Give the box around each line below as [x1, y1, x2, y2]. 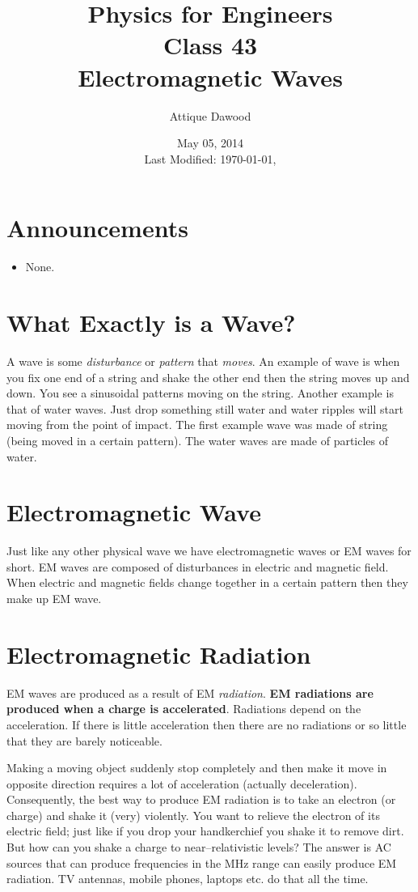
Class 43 [163, 28, 258, 62]
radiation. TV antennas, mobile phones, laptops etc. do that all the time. [6, 870, 369, 887]
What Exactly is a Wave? [6, 306, 296, 338]
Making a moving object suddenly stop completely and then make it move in [6, 759, 387, 776]
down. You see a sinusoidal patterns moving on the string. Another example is [6, 384, 394, 401]
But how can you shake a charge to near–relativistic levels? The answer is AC [6, 839, 391, 856]
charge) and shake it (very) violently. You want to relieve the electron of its [6, 806, 380, 823]
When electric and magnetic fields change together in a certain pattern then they [6, 574, 408, 591]
